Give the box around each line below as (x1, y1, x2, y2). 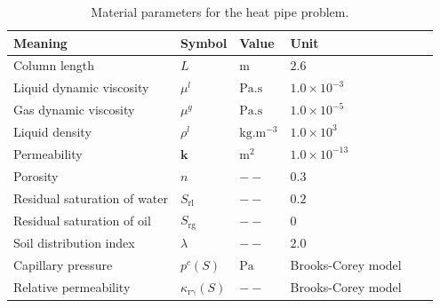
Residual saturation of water (13, 188, 168, 207)
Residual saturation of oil (13, 210, 151, 229)
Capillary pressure (13, 255, 113, 273)
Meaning (13, 33, 68, 51)
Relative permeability (13, 278, 131, 296)
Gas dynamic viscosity (13, 100, 135, 119)
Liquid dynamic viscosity (13, 78, 149, 97)
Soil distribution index (13, 233, 135, 252)
